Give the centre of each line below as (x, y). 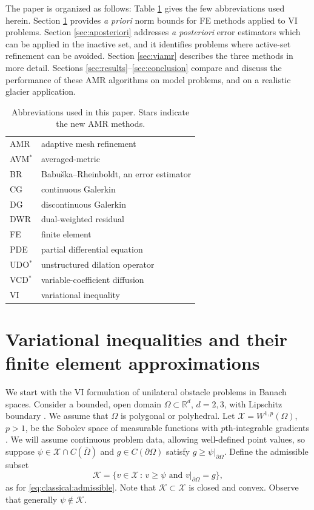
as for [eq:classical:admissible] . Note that (81, 487)
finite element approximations (133, 363)
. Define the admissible (266, 451)
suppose (20, 451)
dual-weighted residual (83, 219)
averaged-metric (70, 159)
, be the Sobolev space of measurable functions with (122, 427)
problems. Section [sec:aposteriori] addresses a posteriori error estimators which (153, 32)
